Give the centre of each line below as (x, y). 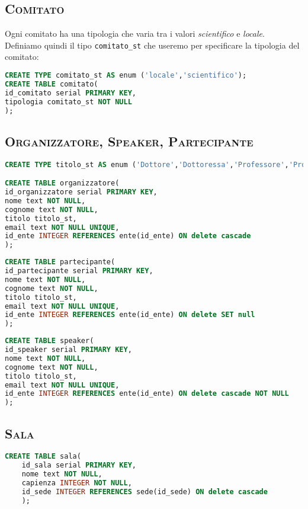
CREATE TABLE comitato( (52, 84)
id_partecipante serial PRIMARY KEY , (79, 271)
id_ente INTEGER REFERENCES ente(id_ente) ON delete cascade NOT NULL (147, 394)
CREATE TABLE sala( (43, 457)
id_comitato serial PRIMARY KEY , (70, 93)
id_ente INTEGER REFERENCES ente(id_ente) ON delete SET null (130, 315)
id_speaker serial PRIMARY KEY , (68, 350)
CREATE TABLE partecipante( (60, 262)
